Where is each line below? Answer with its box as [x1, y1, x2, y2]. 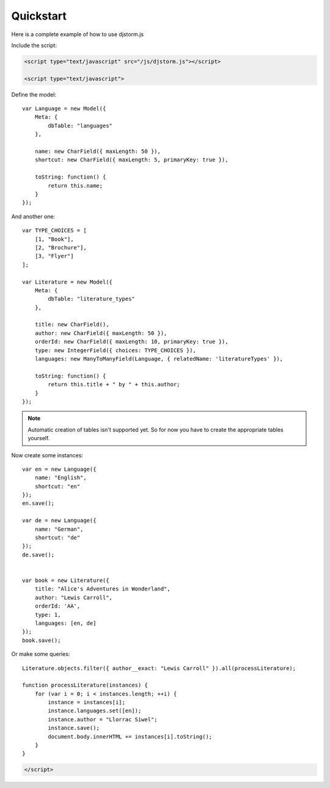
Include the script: [11, 42, 57, 49]
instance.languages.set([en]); [48, 707, 142, 715]
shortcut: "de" [34, 534, 81, 541]
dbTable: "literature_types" [48, 295, 136, 303]
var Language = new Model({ [22, 105, 106, 112]
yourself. [28, 435, 50, 442]
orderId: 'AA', [34, 603, 81, 609]
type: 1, [34, 611, 61, 618]
